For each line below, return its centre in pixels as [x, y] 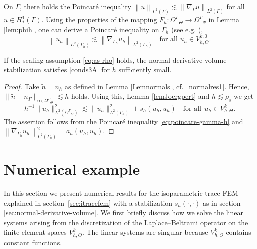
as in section [221, 202]
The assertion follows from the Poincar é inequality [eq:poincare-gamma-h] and [124, 121]
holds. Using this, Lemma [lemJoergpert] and [140, 96]
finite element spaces [35, 232]
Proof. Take [22, 86]
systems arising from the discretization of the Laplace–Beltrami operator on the [126, 222]
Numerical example [72, 169]
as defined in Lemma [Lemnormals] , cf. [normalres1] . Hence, [157, 86]
